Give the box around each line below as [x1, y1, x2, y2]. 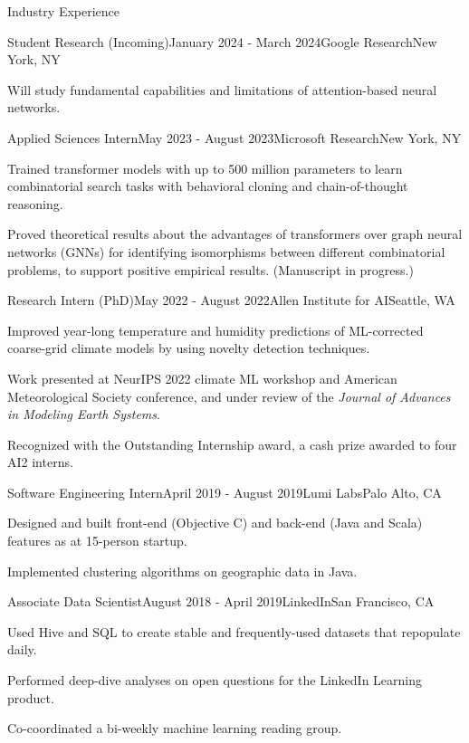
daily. [7, 640, 37, 659]
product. [7, 688, 54, 707]
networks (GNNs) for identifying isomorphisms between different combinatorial [7, 242, 445, 261]
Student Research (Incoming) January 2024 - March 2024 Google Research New [7, 32, 437, 51]
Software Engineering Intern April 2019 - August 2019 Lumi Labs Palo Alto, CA [7, 482, 442, 501]
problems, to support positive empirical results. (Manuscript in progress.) [7, 260, 414, 279]
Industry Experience [7, 2, 120, 20]
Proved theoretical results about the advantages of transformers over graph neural [7, 224, 463, 243]
